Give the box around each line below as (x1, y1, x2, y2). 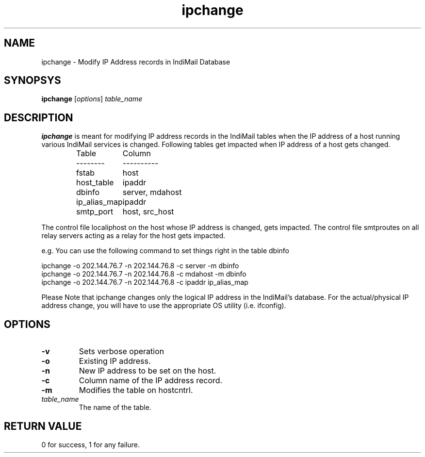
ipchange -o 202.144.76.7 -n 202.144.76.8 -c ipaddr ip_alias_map (41, 278, 248, 287)
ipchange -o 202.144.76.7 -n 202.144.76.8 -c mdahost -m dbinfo (41, 270, 246, 278)
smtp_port (76, 207, 114, 217)
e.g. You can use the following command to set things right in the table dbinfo (41, 246, 289, 255)
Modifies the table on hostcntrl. (79, 385, 193, 395)
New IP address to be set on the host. (79, 366, 216, 376)
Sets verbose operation (79, 346, 164, 357)
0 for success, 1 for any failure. (41, 440, 140, 449)
